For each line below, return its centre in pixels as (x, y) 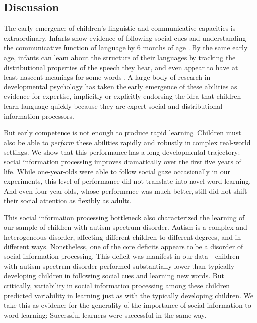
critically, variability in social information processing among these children (117, 285)
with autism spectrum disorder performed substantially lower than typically (119, 266)
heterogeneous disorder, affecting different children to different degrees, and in (123, 237)
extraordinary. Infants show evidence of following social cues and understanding (125, 38)
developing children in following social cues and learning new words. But (114, 276)
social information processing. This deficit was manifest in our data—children (122, 256)
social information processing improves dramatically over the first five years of (123, 161)
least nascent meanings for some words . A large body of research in (107, 77)
